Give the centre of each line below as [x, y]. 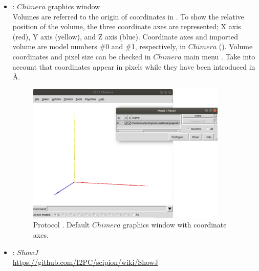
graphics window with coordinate [175, 225]
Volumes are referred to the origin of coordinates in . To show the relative [128, 16]
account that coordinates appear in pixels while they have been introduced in [134, 66]
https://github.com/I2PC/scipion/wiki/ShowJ [85, 262]
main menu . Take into [220, 56]
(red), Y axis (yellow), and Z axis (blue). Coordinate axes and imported [125, 36]
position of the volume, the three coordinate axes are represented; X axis [127, 26]
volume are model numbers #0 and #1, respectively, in [99, 46]
